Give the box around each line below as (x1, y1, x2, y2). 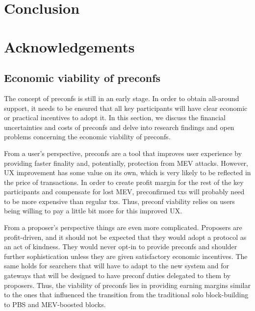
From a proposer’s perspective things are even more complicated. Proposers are (4, 222, 242, 233)
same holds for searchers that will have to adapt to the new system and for (4, 260, 229, 271)
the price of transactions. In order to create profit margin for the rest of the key (4, 177, 244, 187)
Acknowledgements (4, 36, 135, 56)
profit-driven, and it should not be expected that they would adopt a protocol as (4, 232, 247, 242)
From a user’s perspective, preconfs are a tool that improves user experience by (4, 148, 242, 158)
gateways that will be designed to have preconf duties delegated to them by (4, 270, 231, 281)
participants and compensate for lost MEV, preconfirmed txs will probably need (4, 186, 245, 197)
